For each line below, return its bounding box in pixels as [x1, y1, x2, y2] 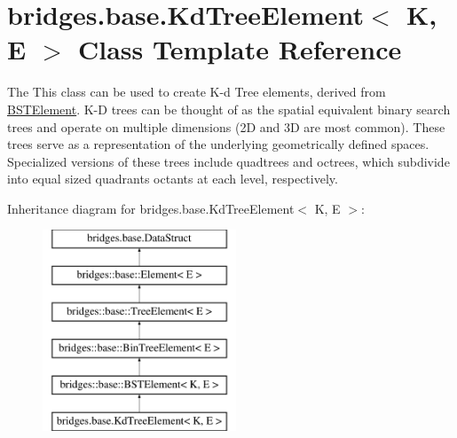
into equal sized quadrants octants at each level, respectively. [7, 169, 338, 188]
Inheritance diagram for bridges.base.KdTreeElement [7, 199, 295, 217]
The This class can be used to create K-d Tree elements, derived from [7, 82, 386, 101]
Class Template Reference [77, 31, 402, 67]
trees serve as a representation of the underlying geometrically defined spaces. [7, 135, 429, 153]
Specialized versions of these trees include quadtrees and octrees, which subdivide [7, 152, 450, 170]
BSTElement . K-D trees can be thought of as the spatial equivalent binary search [7, 99, 451, 118]
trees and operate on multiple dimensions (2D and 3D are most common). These [7, 117, 445, 136]
